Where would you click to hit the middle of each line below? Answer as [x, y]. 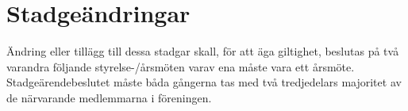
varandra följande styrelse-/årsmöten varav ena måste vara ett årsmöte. [181, 66]
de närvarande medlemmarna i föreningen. [109, 97]
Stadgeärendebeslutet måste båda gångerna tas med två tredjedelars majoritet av [204, 82]
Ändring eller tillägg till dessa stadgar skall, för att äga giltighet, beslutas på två [203, 51]
